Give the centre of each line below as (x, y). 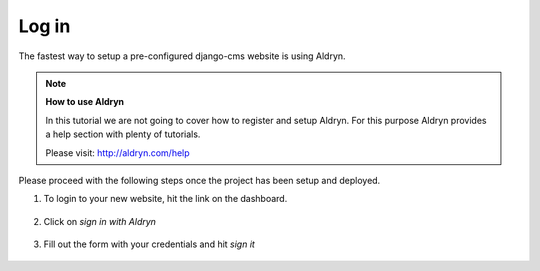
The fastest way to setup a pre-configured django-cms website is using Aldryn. (182, 56)
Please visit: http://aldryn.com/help (117, 152)
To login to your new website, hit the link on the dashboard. (165, 199)
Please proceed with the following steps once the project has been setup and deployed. (199, 180)
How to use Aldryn (85, 102)
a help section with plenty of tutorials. (123, 134)
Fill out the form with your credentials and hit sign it (149, 244)
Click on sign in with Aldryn (100, 221)
